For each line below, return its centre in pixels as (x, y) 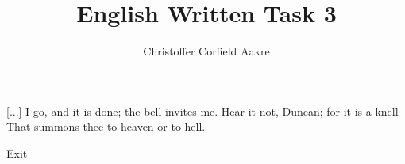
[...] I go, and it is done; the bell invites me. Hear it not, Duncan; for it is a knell (202, 111)
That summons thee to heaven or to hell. (106, 126)
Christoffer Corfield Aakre (206, 51)
